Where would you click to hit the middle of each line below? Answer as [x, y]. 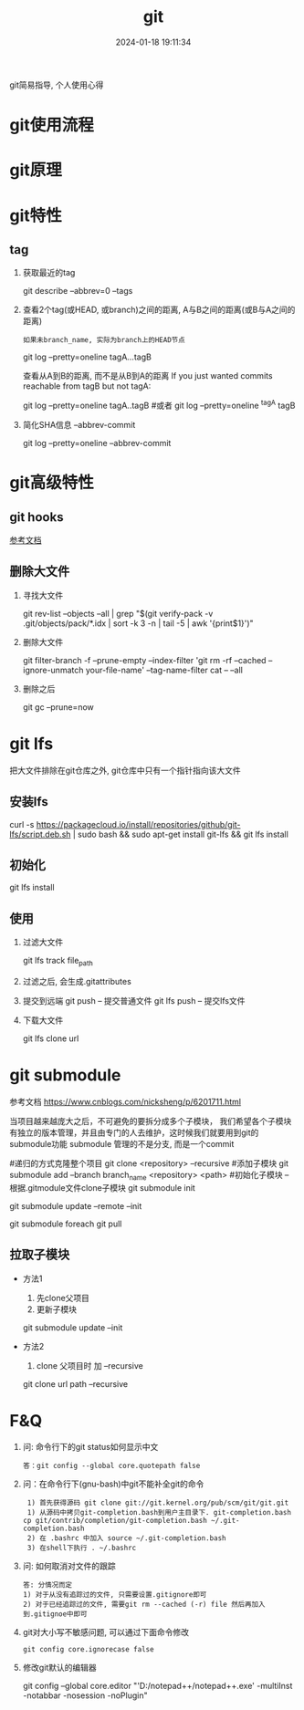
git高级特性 [52, 483]
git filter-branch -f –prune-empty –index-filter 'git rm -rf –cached [144, 660]
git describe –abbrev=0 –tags [78, 291]
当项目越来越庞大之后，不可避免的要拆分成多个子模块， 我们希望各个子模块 [151, 1121]
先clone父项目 [63, 1298]
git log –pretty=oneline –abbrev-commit [97, 443]
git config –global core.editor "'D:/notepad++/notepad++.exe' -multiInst [157, 1686]
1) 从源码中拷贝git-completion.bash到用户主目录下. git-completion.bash [159, 1513]
